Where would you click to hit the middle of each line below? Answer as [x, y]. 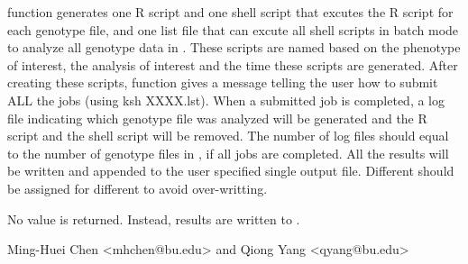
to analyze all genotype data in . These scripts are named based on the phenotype [234, 47]
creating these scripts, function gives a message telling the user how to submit [223, 82]
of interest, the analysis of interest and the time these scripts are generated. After [233, 64]
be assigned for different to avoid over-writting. [138, 188]
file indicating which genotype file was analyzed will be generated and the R [217, 118]
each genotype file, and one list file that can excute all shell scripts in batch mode [233, 29]
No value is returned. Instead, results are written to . [154, 218]
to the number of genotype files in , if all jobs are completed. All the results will [228, 153]
